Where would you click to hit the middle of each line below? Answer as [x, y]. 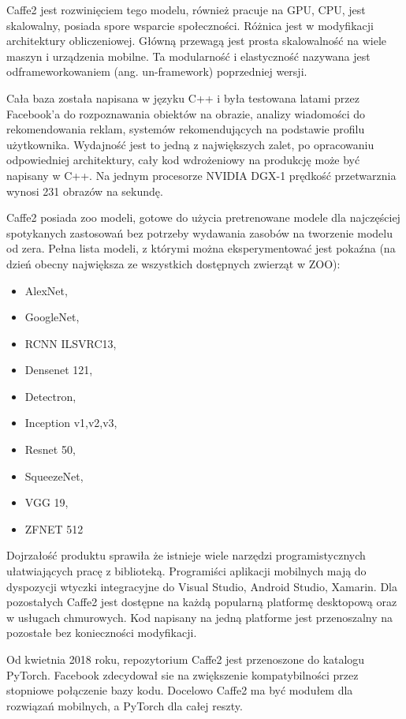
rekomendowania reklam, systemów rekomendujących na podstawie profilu [186, 129]
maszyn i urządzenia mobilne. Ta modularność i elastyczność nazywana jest [188, 56]
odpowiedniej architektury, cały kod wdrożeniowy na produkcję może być [183, 160]
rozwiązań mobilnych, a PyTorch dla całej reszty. [125, 705]
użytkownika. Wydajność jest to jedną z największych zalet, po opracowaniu [190, 144]
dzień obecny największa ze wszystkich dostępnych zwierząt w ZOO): [173, 263]
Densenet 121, [59, 370]
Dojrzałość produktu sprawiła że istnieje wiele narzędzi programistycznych [186, 555]
